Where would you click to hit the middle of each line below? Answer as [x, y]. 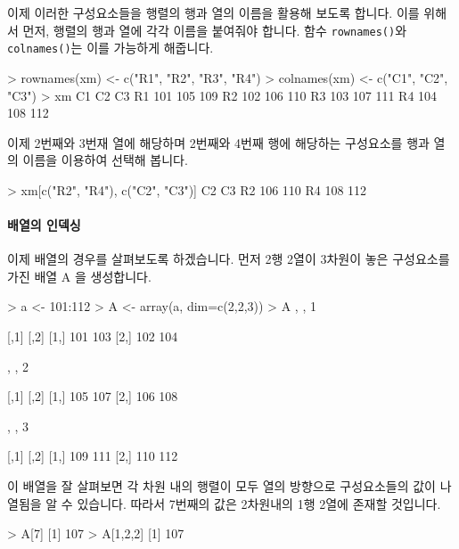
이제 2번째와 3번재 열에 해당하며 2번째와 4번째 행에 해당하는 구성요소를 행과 [218, 142]
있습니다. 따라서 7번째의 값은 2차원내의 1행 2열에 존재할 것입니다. [259, 503]
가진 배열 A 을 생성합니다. [79, 276]
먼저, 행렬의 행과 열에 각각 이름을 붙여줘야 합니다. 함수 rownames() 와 [215, 30]
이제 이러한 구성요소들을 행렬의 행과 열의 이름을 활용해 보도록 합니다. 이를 [213, 12]
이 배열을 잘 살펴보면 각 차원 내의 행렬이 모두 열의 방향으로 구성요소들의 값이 [221, 486]
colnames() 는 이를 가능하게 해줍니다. [111, 48]
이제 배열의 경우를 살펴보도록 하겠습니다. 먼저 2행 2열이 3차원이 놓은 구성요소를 [229, 259]
